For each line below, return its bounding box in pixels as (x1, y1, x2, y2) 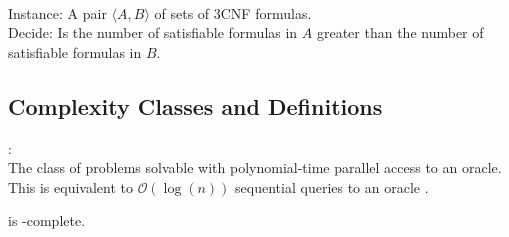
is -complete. (8, 210, 86, 231)
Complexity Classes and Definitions (8, 90, 383, 121)
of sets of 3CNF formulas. (154, 2, 312, 23)
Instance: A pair (8, 2, 107, 23)
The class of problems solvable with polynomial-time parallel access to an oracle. (8, 157, 502, 178)
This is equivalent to (8, 176, 133, 197)
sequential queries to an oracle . (235, 176, 429, 197)
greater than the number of (316, 22, 484, 43)
